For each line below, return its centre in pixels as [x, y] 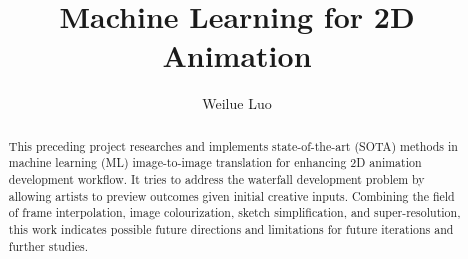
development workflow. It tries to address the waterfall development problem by [216, 179]
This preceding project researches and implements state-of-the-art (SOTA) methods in [233, 145]
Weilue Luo [237, 103]
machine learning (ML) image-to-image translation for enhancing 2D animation [215, 162]
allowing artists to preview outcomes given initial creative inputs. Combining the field [231, 195]
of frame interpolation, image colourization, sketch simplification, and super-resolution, [234, 212]
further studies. [48, 245]
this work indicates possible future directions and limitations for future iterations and [231, 228]
